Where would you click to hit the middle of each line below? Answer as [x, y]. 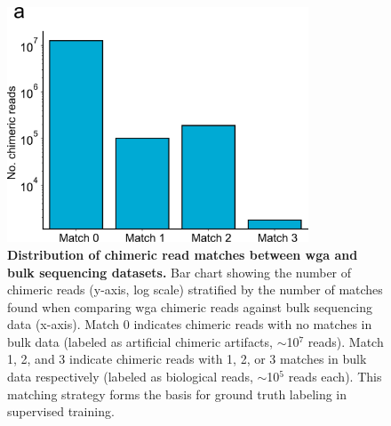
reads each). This [335, 377]
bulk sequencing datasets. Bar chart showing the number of [180, 272]
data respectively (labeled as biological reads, [130, 377]
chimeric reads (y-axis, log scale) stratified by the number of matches [195, 289]
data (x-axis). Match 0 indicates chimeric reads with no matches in [190, 324]
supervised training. [61, 411]
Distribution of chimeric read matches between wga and [183, 254]
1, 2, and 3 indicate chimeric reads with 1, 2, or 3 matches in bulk [187, 359]
